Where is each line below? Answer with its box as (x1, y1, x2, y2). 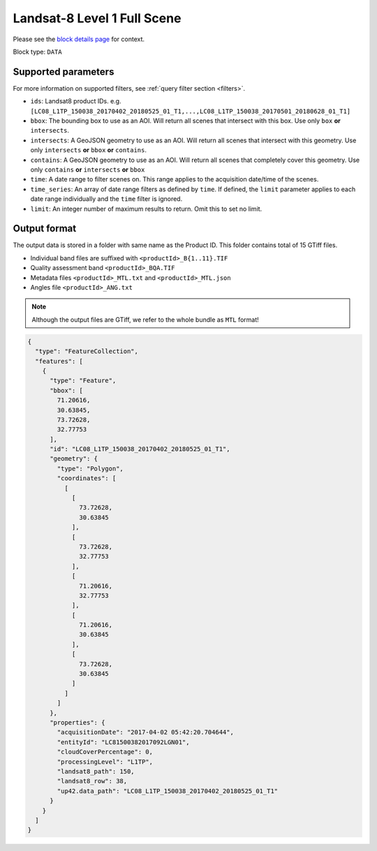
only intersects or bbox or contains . (30, 146, 147, 154)
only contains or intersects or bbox (30, 165, 145, 174)
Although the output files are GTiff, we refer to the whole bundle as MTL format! (31, 315, 260, 324)
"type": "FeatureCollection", (35, 348, 139, 355)
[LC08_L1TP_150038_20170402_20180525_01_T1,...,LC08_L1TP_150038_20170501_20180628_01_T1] (30, 107, 351, 115)
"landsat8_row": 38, (57, 777, 128, 785)
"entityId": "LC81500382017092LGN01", (57, 738, 190, 746)
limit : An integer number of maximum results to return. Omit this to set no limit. (30, 205, 263, 213)
